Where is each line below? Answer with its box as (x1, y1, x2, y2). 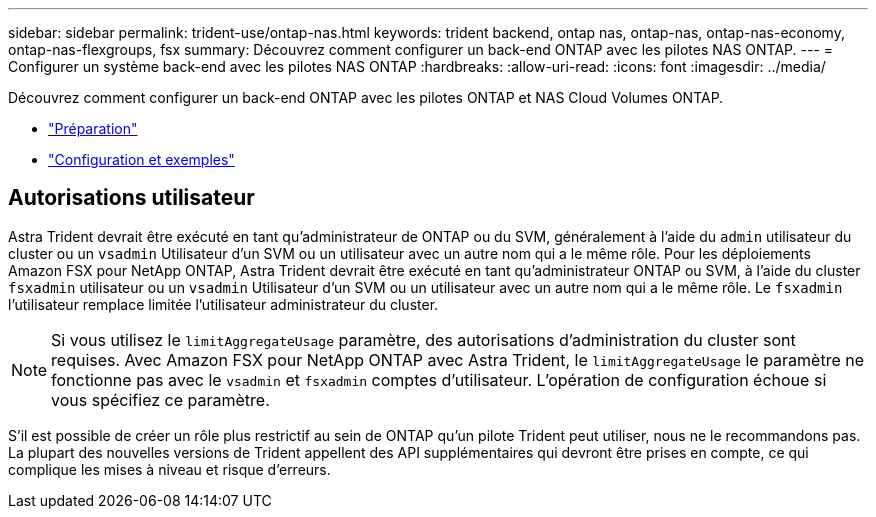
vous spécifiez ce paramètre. (51, 389, 270, 410)
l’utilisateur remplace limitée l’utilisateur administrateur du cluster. (8, 295, 439, 313)
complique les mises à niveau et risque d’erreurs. (8, 460, 331, 478)
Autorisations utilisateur (8, 185, 255, 211)
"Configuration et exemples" (48, 151, 235, 168)
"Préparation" (48, 120, 138, 137)
